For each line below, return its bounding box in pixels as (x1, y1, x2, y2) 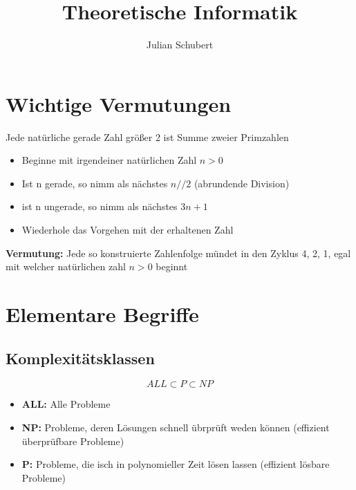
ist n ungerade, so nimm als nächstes (21, 199, 178, 214)
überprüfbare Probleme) (21, 433, 124, 448)
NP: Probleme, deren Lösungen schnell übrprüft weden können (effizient (21, 420, 330, 434)
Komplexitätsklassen (6, 347, 155, 368)
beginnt (156, 259, 188, 274)
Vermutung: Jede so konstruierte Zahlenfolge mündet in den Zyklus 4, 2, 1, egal (6, 245, 351, 260)
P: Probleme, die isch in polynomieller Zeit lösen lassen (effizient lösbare (21, 457, 330, 471)
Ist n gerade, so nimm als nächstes (21, 176, 168, 190)
